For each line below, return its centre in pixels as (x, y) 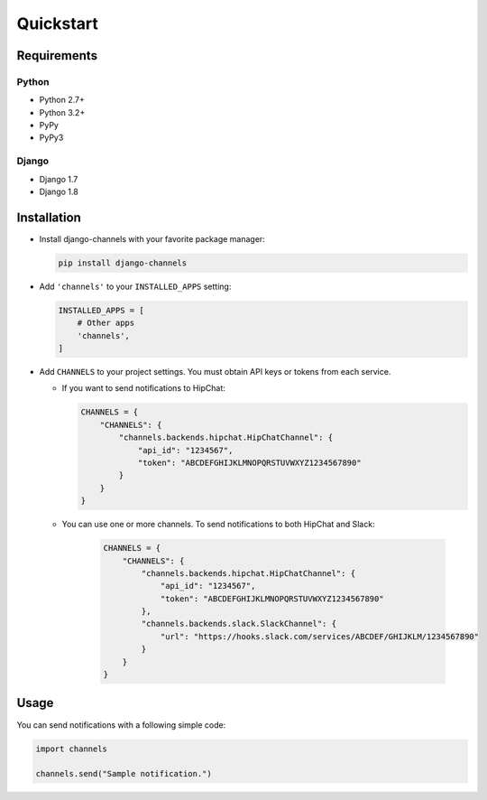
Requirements (57, 56)
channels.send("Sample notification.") (124, 774)
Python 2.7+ (62, 100)
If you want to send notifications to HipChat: (143, 388)
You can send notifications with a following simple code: (121, 725)
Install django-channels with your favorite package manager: (152, 238)
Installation (49, 217)
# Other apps (106, 323)
